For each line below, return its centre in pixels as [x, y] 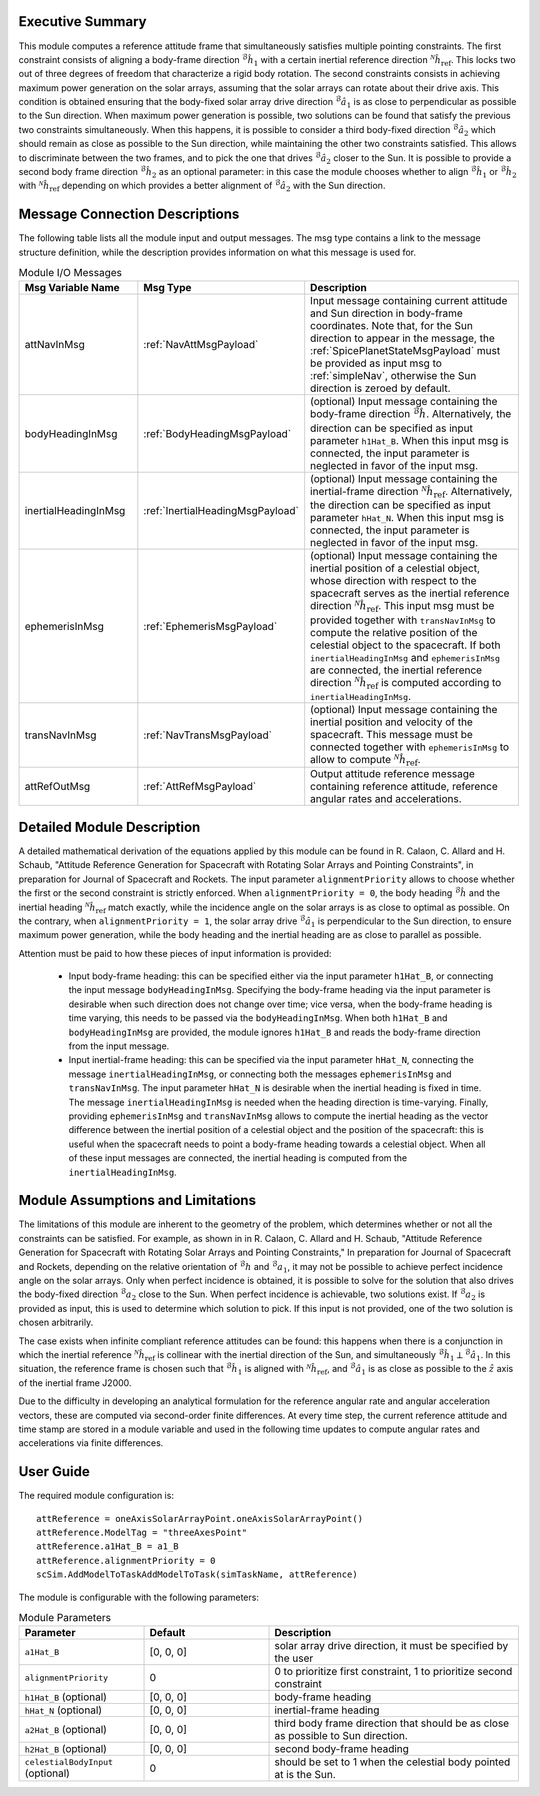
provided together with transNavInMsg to [403, 620]
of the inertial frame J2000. [75, 1382]
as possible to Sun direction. [341, 1736]
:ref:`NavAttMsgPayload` [201, 345]
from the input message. [119, 1046]
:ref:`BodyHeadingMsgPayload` [217, 433]
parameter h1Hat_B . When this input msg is [409, 440]
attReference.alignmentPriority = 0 [126, 1560]
